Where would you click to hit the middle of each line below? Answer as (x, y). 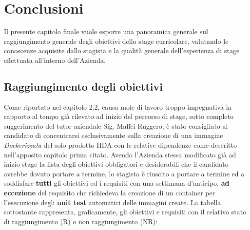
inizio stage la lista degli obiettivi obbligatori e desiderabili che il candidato (116, 164)
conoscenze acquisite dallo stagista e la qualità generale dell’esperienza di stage (122, 50)
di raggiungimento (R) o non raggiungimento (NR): (81, 221)
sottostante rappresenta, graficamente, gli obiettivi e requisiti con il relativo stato (125, 212)
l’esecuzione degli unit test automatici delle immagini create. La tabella (113, 202)
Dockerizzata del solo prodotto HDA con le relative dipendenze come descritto (120, 145)
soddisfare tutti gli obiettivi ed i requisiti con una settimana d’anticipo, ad (117, 183)
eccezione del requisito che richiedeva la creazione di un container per (110, 193)
